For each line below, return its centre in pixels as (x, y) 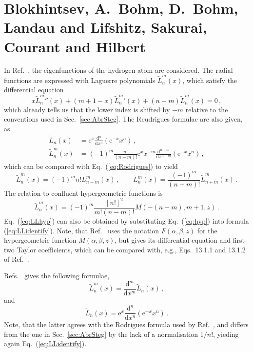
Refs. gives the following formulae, (57, 275)
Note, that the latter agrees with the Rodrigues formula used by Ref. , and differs (126, 324)
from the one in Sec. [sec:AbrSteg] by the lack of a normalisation (101, 334)
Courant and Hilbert (75, 46)
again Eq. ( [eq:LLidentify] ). (45, 343)
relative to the (207, 109)
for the (207, 230)
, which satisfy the (210, 80)
